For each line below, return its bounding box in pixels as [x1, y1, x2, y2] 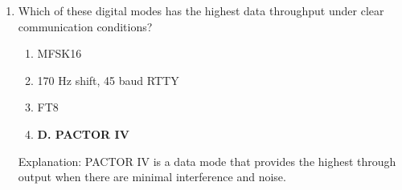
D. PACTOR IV [37, 125, 129, 142]
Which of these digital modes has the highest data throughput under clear [18, 2, 384, 18]
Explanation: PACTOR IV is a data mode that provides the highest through [18, 152, 396, 169]
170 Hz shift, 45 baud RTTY [37, 71, 179, 88]
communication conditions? [18, 18, 153, 34]
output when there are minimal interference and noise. [18, 168, 286, 185]
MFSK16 [37, 45, 82, 62]
